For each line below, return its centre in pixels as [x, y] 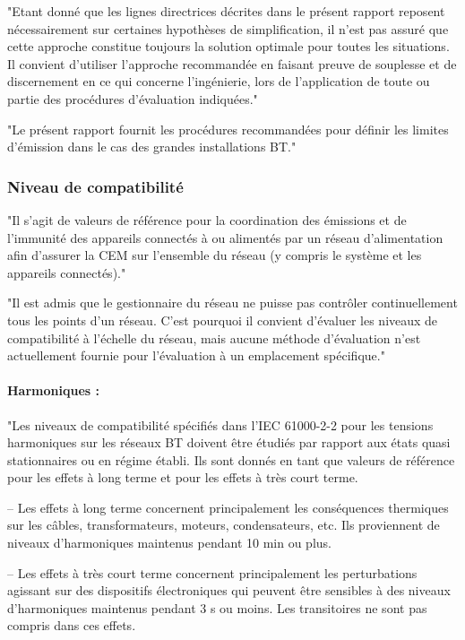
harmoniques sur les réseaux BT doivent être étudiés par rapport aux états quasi [229, 442]
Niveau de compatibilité [95, 186]
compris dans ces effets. [72, 625]
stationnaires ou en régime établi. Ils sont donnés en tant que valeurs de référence [231, 459]
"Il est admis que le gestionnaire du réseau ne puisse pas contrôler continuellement [232, 303]
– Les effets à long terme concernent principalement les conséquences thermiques [228, 507]
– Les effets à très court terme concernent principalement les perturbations [212, 572]
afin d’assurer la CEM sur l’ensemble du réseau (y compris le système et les [215, 255]
